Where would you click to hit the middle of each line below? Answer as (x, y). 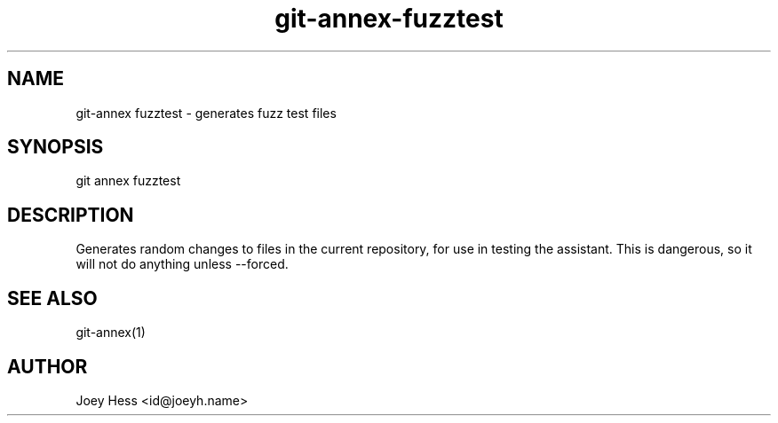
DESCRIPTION (71, 215)
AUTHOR (48, 366)
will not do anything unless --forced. (182, 264)
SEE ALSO (52, 298)
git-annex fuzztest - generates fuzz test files (206, 113)
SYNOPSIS (56, 147)
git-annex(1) (111, 333)
